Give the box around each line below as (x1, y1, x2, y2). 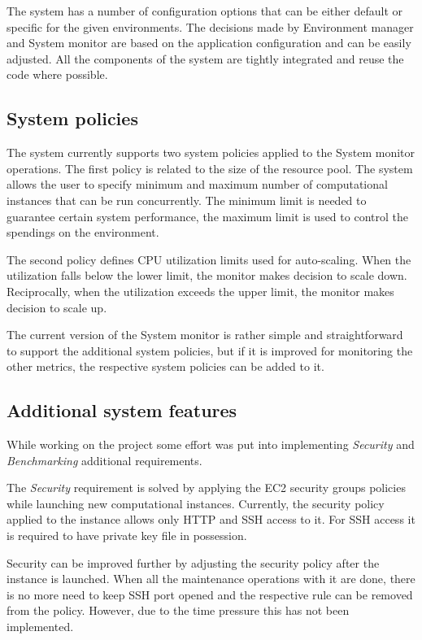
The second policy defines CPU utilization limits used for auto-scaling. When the (7, 250, 411, 268)
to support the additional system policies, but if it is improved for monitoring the (7, 342, 413, 359)
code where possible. (7, 66, 108, 83)
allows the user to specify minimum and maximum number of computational (7, 176, 388, 193)
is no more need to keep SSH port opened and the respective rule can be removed (7, 586, 413, 603)
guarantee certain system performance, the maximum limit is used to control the (7, 207, 408, 224)
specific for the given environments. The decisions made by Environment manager (7, 18, 414, 35)
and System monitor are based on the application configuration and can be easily (7, 34, 411, 51)
